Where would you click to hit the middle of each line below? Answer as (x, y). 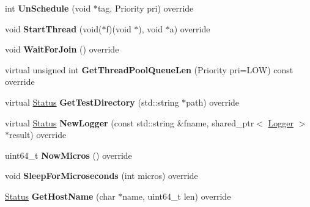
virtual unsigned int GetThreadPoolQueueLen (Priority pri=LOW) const (149, 69)
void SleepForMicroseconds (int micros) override (101, 176)
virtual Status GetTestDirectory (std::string (92, 102)
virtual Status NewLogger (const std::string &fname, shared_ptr (130, 122)
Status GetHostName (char (60, 196)
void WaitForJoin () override (62, 49)
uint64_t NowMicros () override (68, 155)
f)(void (119, 28)
